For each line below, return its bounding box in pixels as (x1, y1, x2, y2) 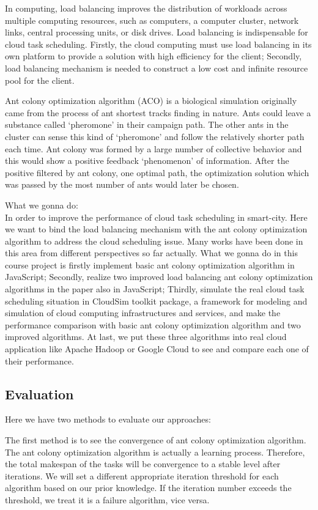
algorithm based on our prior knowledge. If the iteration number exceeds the (5, 481, 292, 494)
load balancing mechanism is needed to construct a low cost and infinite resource (5, 61, 308, 74)
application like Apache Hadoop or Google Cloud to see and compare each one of (5, 342, 309, 355)
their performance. (5, 354, 74, 367)
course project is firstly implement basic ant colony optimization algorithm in (5, 258, 295, 271)
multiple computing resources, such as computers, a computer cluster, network (5, 13, 299, 26)
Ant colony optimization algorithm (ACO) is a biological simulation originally (5, 94, 297, 107)
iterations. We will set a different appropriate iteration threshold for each (5, 469, 279, 482)
